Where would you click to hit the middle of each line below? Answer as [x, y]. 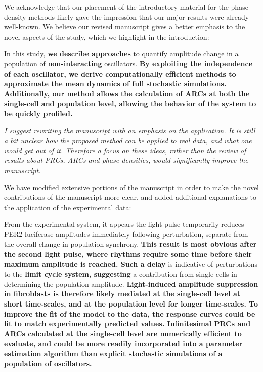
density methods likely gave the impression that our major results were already [127, 16]
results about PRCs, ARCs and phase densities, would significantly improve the [126, 160]
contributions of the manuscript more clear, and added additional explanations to [130, 197]
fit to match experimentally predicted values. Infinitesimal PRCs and [127, 324]
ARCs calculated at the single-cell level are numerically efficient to [123, 333]
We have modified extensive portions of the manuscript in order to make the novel [131, 187]
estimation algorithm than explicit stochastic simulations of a [113, 353]
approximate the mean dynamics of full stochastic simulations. [115, 83]
